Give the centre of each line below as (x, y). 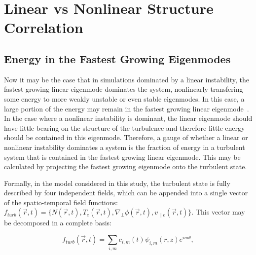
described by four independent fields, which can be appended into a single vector (126, 193)
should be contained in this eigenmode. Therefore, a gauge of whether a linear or (126, 137)
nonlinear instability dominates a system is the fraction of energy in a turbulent (125, 147)
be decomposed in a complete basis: (58, 223)
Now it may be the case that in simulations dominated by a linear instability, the (127, 79)
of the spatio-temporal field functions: (61, 202)
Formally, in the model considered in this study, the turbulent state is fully (117, 183)
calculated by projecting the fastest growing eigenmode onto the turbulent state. (126, 166)
